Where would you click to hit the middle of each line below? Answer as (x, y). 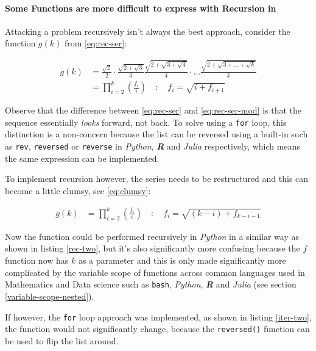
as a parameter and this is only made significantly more (182, 260)
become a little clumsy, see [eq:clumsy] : (78, 190)
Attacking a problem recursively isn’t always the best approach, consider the (148, 31)
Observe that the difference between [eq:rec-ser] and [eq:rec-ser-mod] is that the (153, 110)
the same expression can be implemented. (82, 158)
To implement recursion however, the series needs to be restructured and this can (157, 179)
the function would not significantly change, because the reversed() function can (157, 329)
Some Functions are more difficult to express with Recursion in (141, 8)
